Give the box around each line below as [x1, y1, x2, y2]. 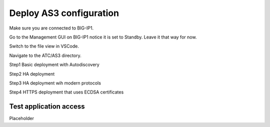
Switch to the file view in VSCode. [9, 43, 79, 49]
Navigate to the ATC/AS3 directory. [9, 52, 82, 58]
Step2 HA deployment [9, 70, 55, 77]
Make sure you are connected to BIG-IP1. [9, 25, 94, 31]
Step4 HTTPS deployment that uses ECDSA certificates [9, 89, 124, 95]
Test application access [9, 102, 85, 111]
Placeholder [9, 115, 34, 121]
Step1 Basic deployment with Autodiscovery [9, 61, 99, 67]
